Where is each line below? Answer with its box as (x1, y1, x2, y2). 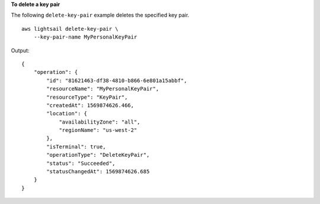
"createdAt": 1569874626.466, (46, 102, 135, 109)
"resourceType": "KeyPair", (46, 93, 128, 101)
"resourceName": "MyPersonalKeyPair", (46, 86, 159, 92)
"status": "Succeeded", (46, 160, 116, 167)
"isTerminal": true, (46, 143, 106, 150)
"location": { (46, 110, 88, 117)
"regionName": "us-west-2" (59, 127, 137, 134)
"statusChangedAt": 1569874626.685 (46, 169, 150, 175)
